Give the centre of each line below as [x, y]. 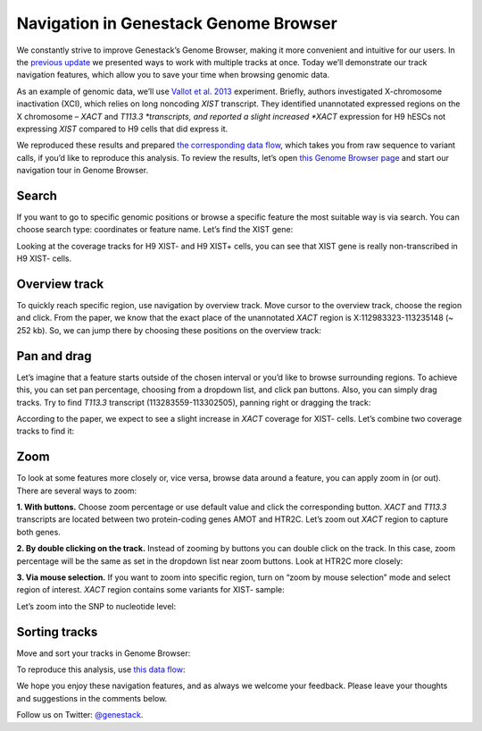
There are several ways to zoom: [77, 491]
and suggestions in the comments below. [92, 698]
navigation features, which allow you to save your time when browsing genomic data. [173, 75]
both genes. [39, 532]
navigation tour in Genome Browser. [83, 171]
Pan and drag [54, 356]
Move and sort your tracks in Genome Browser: [104, 653]
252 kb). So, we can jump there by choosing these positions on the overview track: [169, 330]
